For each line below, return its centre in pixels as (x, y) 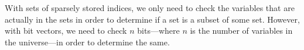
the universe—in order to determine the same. (87, 42)
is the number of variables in (241, 31)
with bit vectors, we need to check (66, 31)
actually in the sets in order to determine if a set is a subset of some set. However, (152, 19)
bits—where (158, 31)
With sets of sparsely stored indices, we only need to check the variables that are (150, 8)
